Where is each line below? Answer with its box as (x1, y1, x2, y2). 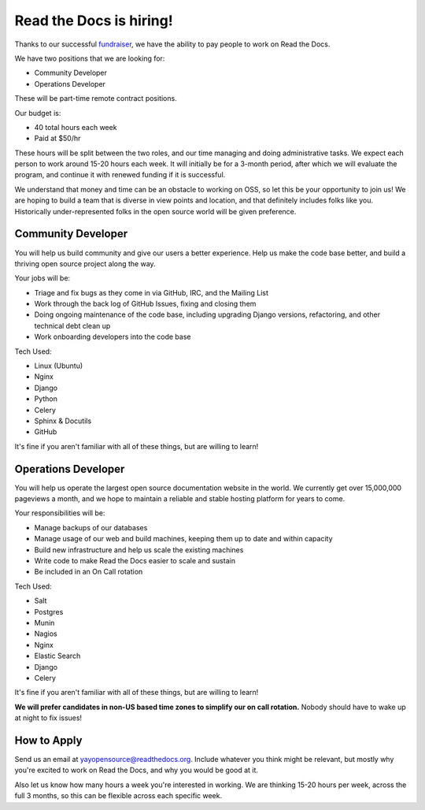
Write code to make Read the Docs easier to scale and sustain (34, 556, 236, 566)
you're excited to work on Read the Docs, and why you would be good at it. (14, 765, 259, 775)
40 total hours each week (34, 122, 117, 132)
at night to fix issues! (14, 713, 83, 723)
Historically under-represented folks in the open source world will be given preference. (14, 206, 297, 216)
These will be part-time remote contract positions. (14, 94, 177, 103)
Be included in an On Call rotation (34, 567, 143, 577)
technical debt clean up (34, 321, 111, 330)
